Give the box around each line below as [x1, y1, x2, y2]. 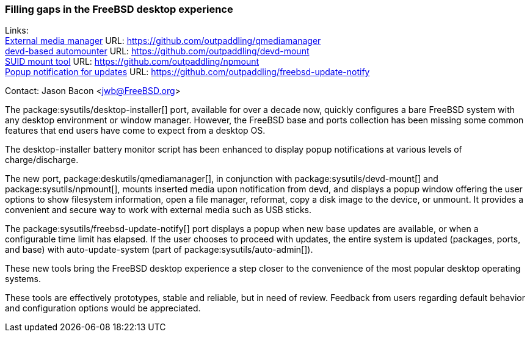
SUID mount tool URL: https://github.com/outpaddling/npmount [5, 56, 260, 67]
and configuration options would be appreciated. [5, 303, 201, 314]
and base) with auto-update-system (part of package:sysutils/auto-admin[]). [5, 244, 313, 255]
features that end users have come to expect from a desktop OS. [5, 125, 266, 136]
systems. [5, 274, 41, 284]
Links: [5, 25, 29, 36]
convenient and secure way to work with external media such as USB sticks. [5, 205, 312, 216]
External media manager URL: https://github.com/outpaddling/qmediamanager [5, 35, 321, 46]
